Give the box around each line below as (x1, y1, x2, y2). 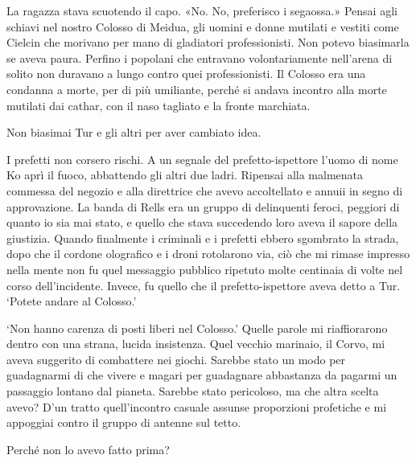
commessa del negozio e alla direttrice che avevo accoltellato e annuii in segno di (6, 182, 403, 199)
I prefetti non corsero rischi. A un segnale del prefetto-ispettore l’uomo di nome (6, 150, 398, 167)
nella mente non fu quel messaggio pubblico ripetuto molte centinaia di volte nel (6, 260, 403, 277)
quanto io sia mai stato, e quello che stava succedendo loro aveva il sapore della (6, 214, 398, 231)
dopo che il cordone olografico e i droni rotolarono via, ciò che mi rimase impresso (6, 245, 410, 262)
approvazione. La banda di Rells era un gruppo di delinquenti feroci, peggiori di (6, 198, 400, 215)
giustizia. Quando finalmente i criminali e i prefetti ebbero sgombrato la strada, (6, 229, 399, 246)
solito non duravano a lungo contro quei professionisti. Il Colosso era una (6, 65, 366, 82)
